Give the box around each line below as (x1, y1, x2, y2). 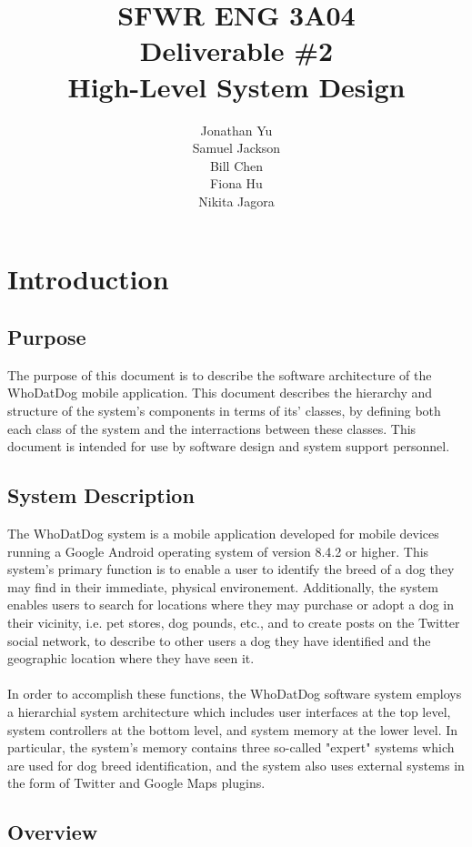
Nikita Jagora (198, 191, 275, 210)
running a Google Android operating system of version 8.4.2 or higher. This (7, 541, 429, 560)
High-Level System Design (67, 67, 406, 105)
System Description (7, 481, 195, 509)
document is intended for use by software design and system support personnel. (7, 437, 450, 456)
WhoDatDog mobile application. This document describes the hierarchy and (7, 383, 433, 402)
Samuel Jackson (192, 138, 281, 157)
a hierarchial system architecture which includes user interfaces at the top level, (7, 701, 451, 721)
